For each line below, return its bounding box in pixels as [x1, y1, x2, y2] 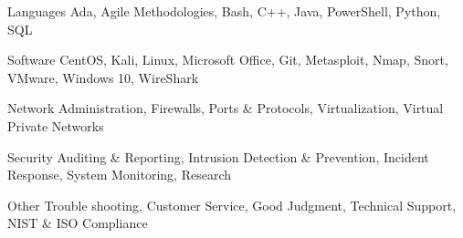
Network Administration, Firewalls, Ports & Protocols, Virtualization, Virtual [7, 98, 444, 118]
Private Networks [7, 116, 104, 135]
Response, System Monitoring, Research [7, 165, 231, 184]
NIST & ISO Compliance [7, 213, 148, 233]
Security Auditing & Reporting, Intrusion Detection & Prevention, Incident [7, 147, 429, 166]
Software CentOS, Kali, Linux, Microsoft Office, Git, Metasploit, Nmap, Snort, [7, 50, 448, 69]
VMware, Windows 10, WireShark [7, 67, 199, 87]
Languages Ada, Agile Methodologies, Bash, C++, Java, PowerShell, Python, [7, 2, 441, 20]
